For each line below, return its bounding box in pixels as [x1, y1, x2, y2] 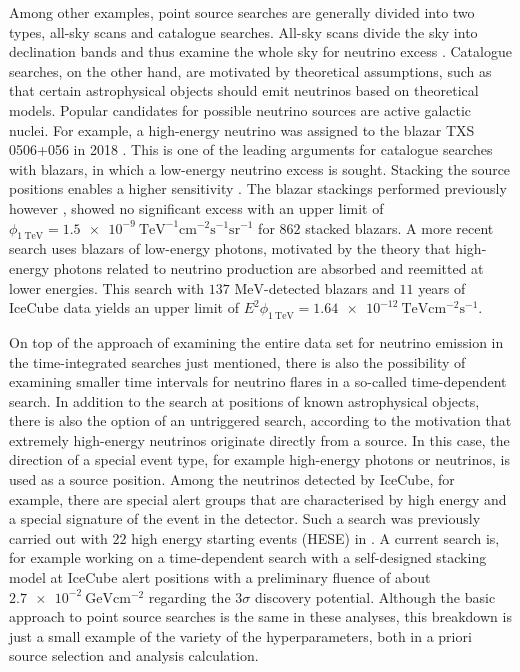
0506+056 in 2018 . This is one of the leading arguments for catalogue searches [9, 139, 493, 160]
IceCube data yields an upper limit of [9, 297, 239, 318]
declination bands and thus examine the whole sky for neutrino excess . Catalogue [9, 41, 512, 62]
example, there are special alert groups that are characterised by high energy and [9, 488, 507, 509]
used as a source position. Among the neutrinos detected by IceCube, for [9, 469, 455, 490]
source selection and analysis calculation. [9, 645, 259, 666]
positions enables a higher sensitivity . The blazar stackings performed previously [9, 178, 507, 199]
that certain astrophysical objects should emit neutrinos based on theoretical [9, 80, 479, 101]
